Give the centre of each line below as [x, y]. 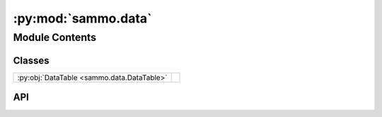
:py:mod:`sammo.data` [82, 18]
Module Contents [55, 37]
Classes [31, 60]
